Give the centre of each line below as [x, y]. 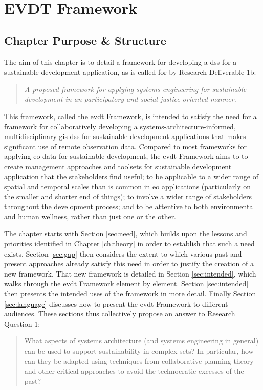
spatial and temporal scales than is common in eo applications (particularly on [127, 186]
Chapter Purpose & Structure [85, 40]
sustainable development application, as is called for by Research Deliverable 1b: [130, 72]
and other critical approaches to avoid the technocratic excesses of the [134, 371]
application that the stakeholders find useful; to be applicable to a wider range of [131, 176]
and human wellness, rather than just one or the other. [90, 216]
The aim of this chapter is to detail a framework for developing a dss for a [120, 62]
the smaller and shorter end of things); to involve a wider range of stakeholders [128, 196]
